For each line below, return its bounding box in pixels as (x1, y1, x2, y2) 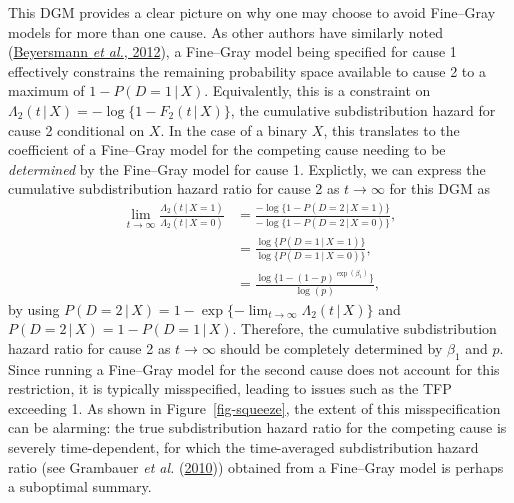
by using (8, 298, 60, 319)
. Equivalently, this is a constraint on (204, 80, 431, 101)
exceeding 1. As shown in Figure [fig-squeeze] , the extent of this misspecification (8, 397, 501, 418)
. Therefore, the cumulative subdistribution (232, 318, 497, 339)
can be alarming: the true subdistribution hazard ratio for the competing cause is (8, 417, 507, 438)
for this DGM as (389, 178, 491, 199)
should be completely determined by (220, 337, 443, 358)
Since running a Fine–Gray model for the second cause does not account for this (8, 358, 500, 379)
